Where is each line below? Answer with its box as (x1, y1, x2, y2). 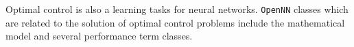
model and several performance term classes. (5, 29, 193, 43)
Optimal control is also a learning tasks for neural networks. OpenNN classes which (5, 2, 349, 16)
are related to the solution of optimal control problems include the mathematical (5, 15, 345, 29)
